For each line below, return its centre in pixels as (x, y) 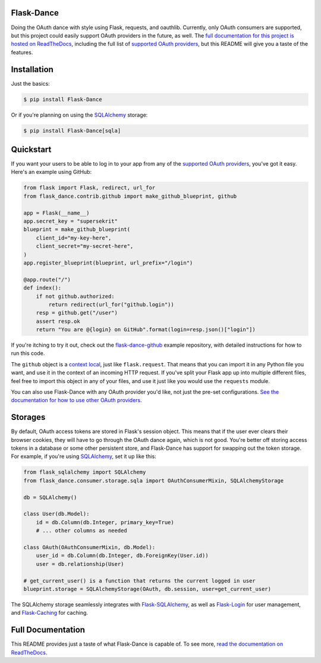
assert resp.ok (58, 321)
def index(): (43, 288)
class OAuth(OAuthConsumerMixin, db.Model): (89, 547)
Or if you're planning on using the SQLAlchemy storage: (79, 115)
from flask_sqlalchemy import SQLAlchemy (85, 472)
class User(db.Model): (56, 514)
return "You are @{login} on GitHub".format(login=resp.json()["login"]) (146, 330)
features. (22, 52)
